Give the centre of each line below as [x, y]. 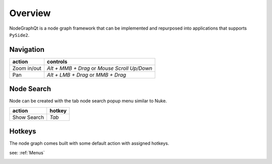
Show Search [28, 117]
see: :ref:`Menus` [27, 152]
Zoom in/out [27, 68]
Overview [30, 13]
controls [57, 61]
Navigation [27, 50]
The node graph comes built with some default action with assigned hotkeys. [89, 143]
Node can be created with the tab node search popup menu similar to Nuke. [88, 101]
